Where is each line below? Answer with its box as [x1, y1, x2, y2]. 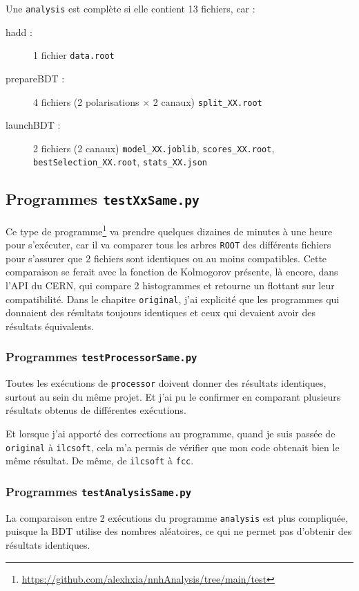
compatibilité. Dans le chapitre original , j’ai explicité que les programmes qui [6, 291, 340, 306]
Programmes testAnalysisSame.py [6, 482, 192, 500]
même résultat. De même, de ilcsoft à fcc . [6, 453, 194, 468]
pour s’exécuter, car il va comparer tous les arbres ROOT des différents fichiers [6, 237, 331, 252]
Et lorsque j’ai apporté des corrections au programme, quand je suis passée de [6, 426, 336, 440]
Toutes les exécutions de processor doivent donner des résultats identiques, [6, 376, 327, 390]
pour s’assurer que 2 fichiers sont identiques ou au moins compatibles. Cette [6, 251, 327, 265]
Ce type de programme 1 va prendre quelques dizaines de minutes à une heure [6, 221, 333, 238]
